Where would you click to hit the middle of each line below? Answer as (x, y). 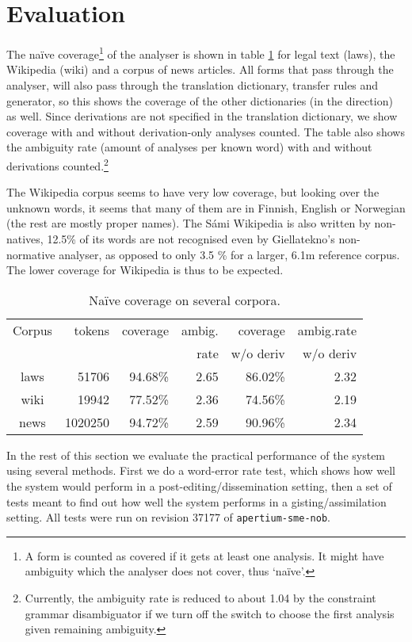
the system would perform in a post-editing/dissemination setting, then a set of (199, 485)
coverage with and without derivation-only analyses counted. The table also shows (206, 131)
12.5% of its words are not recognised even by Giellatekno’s (191, 238)
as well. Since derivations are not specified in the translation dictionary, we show (202, 116)
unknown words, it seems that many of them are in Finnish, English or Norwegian (206, 207)
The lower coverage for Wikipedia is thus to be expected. (145, 270)
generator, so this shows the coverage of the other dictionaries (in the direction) (200, 100)
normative (31, 254)
